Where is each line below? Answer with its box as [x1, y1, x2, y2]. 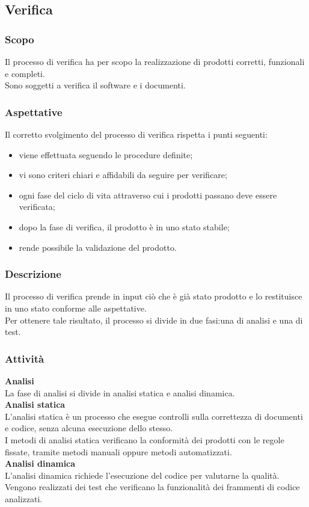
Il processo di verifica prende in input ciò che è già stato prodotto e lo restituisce [5, 290, 302, 303]
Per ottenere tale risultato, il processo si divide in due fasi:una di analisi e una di [5, 313, 303, 326]
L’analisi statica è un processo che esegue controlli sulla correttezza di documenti [5, 410, 303, 422]
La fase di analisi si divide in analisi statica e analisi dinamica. [5, 386, 235, 399]
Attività [5, 351, 44, 366]
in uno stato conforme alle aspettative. [5, 301, 147, 314]
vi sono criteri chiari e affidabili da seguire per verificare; [19, 168, 227, 181]
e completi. [5, 67, 45, 79]
